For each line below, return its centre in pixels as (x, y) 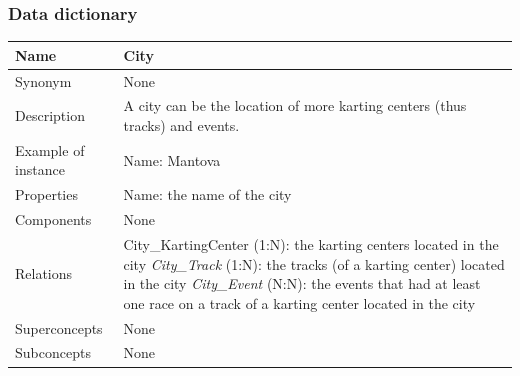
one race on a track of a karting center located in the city (299, 302)
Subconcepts (53, 352)
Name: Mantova (172, 159)
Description (50, 115)
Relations (44, 273)
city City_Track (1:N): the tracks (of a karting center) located (314, 263)
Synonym (43, 80)
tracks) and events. (181, 125)
